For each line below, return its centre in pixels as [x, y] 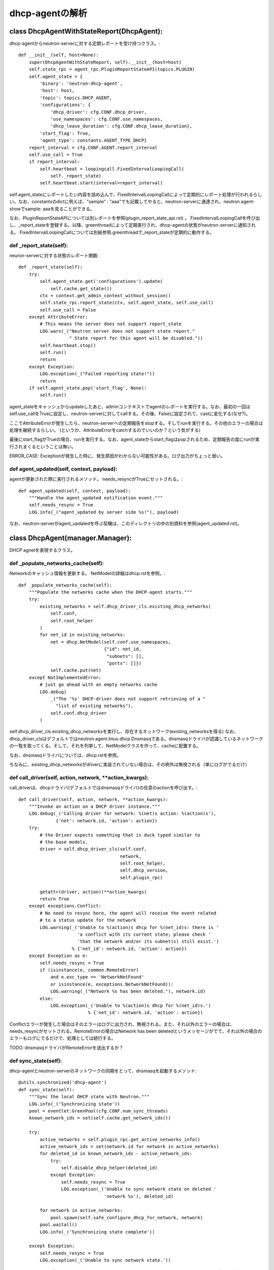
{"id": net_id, [123, 649]
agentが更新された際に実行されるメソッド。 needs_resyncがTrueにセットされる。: [96, 479]
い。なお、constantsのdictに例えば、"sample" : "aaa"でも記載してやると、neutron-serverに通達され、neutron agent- [132, 202]
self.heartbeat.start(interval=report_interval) [101, 183]
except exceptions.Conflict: [65, 906]
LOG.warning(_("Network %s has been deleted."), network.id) [128, 991]
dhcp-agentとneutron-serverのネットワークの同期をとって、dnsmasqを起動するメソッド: [103, 1071]
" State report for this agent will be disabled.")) [136, 338]
